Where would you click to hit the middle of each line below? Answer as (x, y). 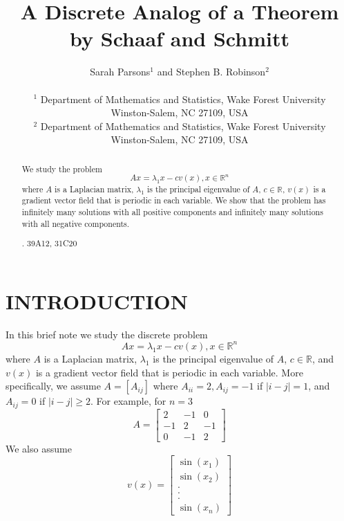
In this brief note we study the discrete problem (107, 334)
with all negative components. (76, 223)
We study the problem (62, 168)
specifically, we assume (53, 386)
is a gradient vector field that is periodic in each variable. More (169, 372)
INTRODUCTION (97, 301)
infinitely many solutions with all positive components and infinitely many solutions (172, 212)
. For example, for (128, 401)
